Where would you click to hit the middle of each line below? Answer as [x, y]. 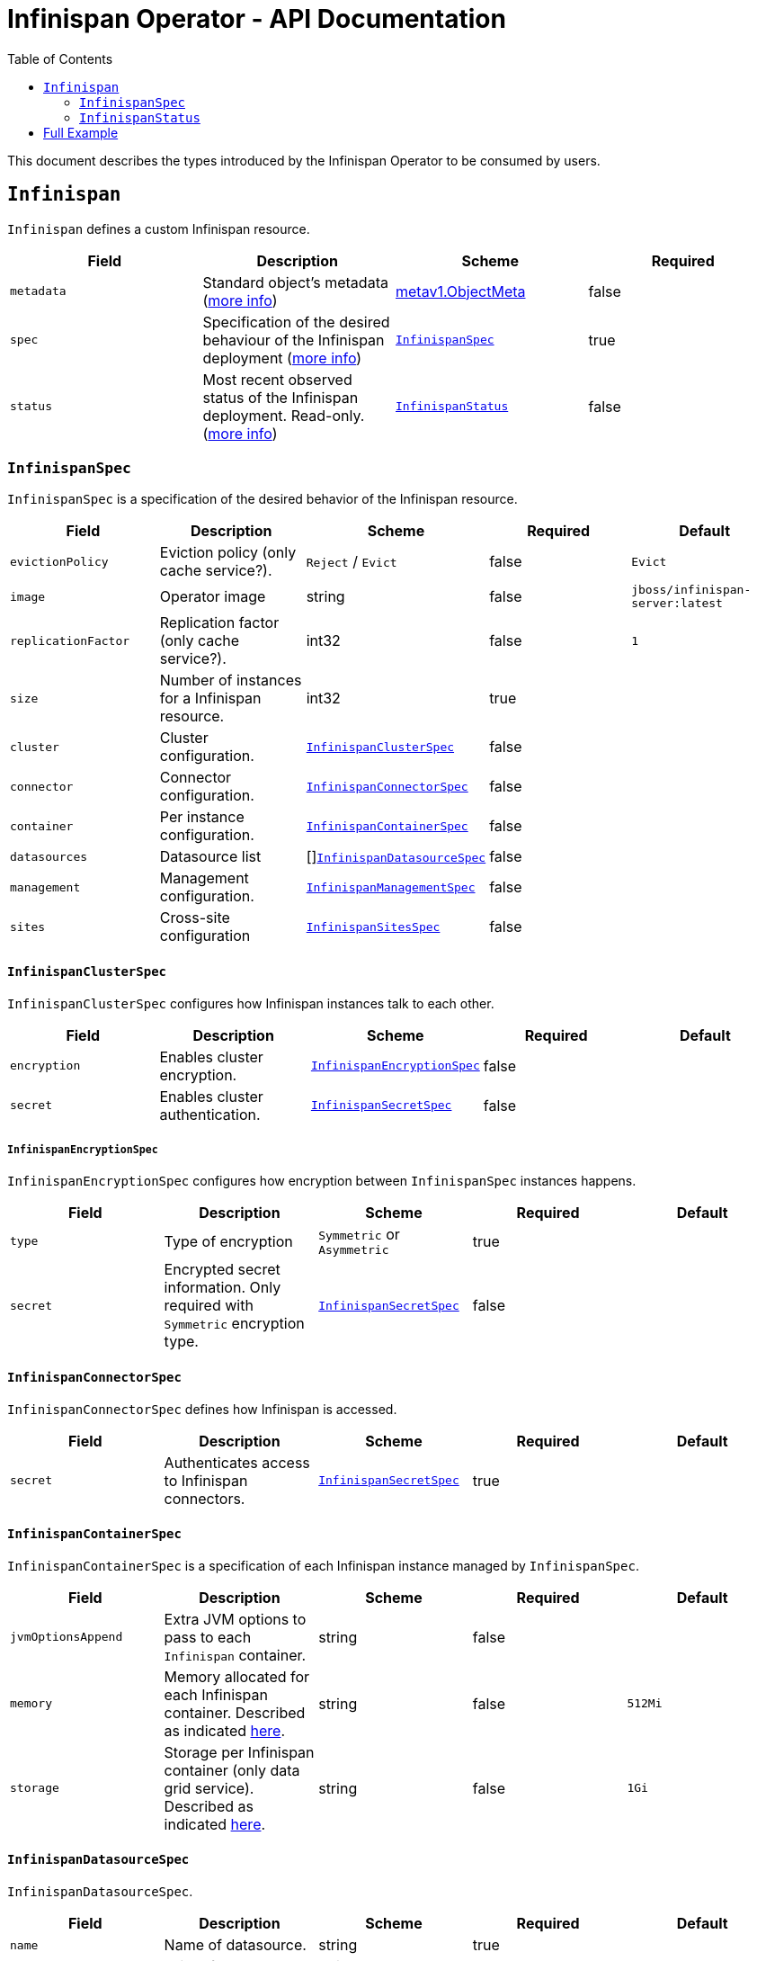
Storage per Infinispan [239, 1752]
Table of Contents [60, 58]
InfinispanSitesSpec [373, 927]
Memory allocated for [237, 1676]
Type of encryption [228, 1241]
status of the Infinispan [281, 397]
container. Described [235, 1712]
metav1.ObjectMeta [461, 291]
